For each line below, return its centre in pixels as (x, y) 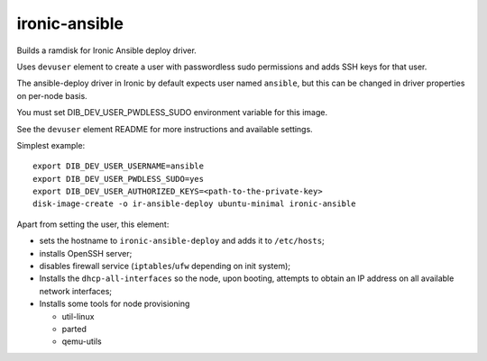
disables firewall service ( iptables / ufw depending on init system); (165, 266)
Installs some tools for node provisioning (115, 304)
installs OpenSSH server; (86, 253)
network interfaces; (76, 291)
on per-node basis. (52, 95)
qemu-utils (82, 341)
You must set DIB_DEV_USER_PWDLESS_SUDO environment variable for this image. (172, 113)
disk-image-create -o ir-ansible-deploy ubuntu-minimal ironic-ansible (194, 204)
